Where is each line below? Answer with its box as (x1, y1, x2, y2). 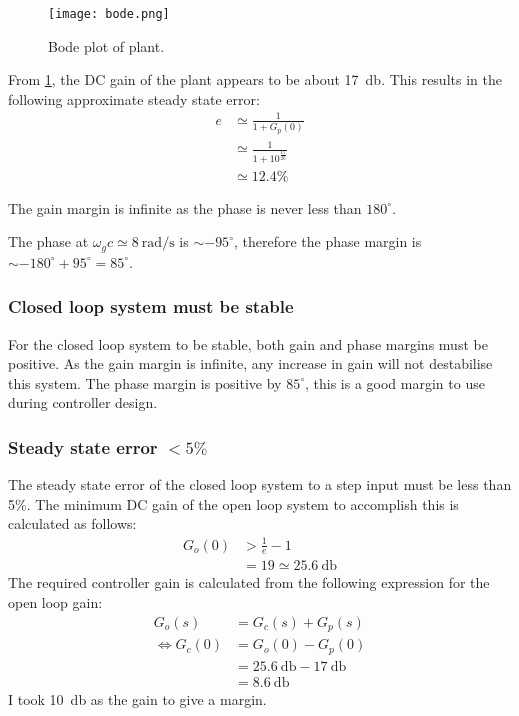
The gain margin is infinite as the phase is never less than (8, 197, 362, 218)
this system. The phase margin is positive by (8, 372, 282, 393)
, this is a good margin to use (304, 372, 485, 393)
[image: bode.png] (48, 7, 170, 21)
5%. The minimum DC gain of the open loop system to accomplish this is (8, 493, 459, 514)
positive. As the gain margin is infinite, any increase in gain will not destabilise (8, 353, 493, 374)
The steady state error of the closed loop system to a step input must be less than (8, 474, 512, 495)
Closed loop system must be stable (8, 294, 294, 319)
